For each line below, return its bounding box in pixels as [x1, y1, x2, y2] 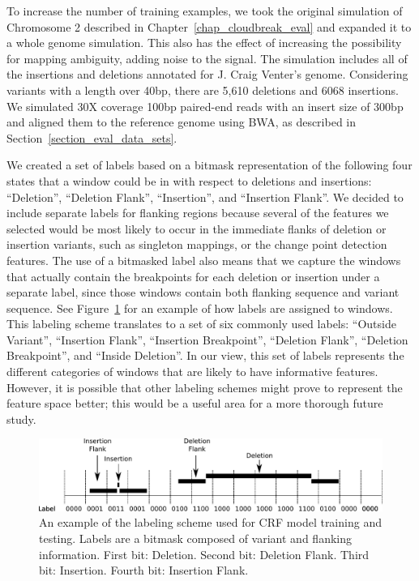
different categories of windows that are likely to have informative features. [6, 363, 378, 380]
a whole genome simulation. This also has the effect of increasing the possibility [6, 34, 402, 51]
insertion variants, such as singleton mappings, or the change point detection [6, 236, 387, 253]
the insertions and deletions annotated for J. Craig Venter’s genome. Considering [6, 66, 408, 83]
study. [6, 410, 36, 427]
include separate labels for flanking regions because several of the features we [6, 204, 389, 221]
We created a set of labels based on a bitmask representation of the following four [6, 156, 413, 173]
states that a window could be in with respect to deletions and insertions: [6, 172, 372, 189]
